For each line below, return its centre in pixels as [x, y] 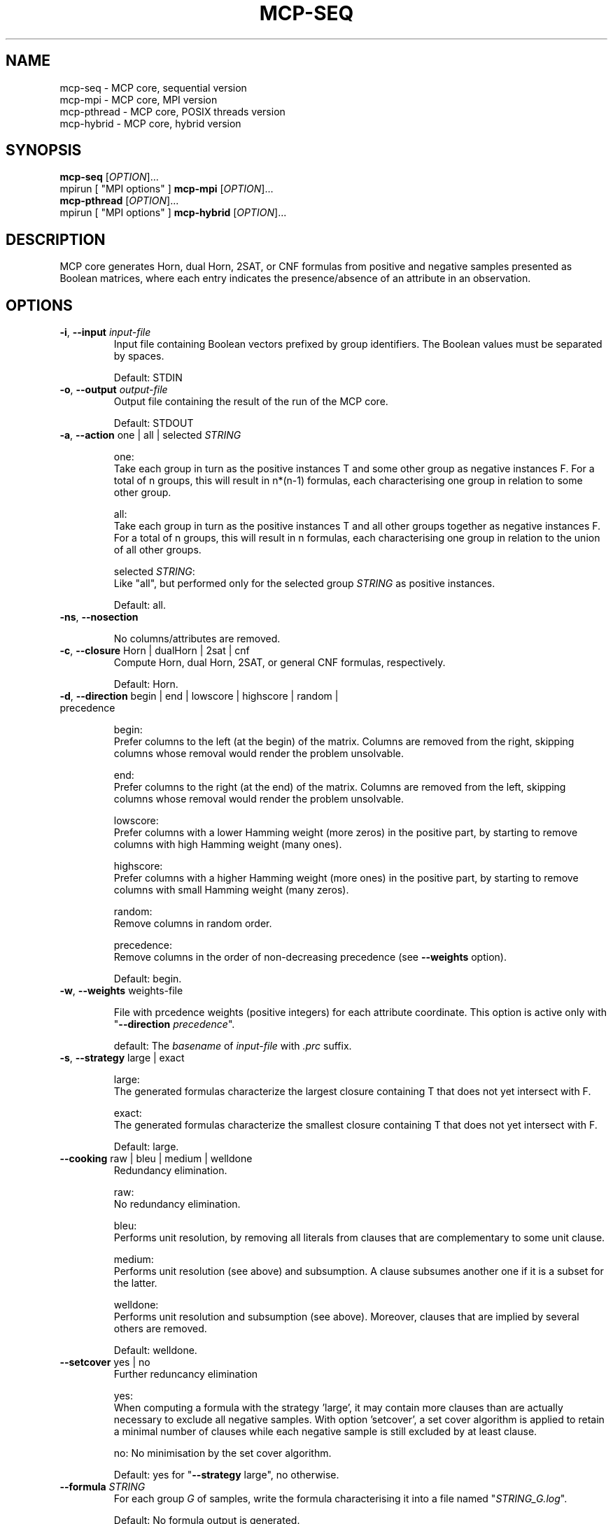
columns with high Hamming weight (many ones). [228, 845]
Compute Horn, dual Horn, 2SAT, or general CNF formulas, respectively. [280, 663]
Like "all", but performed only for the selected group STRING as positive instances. [304, 584]
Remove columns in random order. [193, 924]
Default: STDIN [148, 378]
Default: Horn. [146, 684]
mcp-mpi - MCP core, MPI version [139, 99]
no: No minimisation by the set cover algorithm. [223, 1453]
